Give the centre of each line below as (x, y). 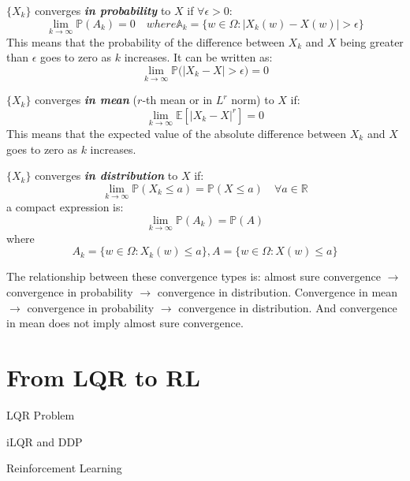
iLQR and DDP (45, 441)
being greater (372, 41)
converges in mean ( (86, 100)
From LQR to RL (103, 377)
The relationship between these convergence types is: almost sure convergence (194, 276)
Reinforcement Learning (64, 468)
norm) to (253, 100)
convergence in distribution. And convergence (288, 307)
